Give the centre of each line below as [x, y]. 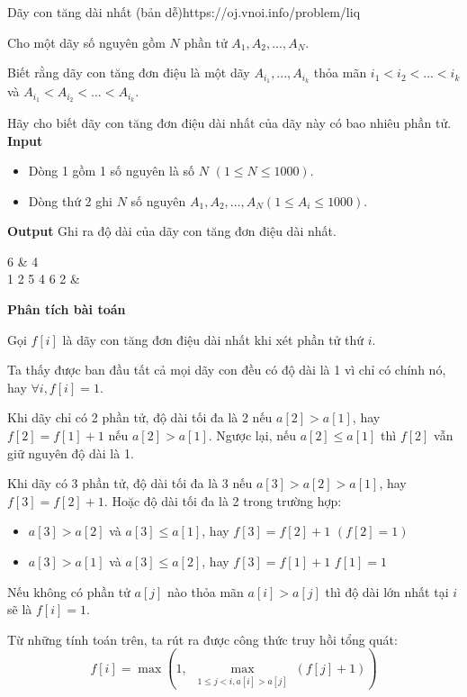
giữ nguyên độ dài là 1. [71, 453]
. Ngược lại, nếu [252, 435]
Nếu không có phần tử [69, 591]
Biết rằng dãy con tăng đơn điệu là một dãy [129, 72]
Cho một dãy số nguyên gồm [86, 42]
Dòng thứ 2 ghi [70, 200]
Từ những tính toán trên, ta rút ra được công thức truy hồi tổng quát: [202, 639]
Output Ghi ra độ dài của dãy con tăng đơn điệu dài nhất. [172, 231]
